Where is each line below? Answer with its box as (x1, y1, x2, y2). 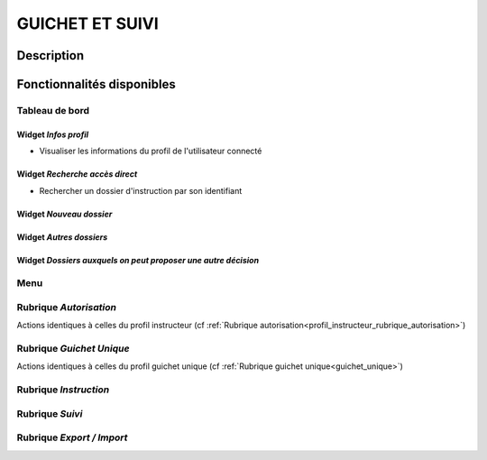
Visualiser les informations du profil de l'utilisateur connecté (39, 145, 262, 157)
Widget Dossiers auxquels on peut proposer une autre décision (16, 254, 260, 265)
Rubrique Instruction (16, 383, 110, 396)
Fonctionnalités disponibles (16, 77, 176, 92)
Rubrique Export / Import (16, 431, 128, 444)
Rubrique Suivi (16, 407, 83, 419)
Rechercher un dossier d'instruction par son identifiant (39, 185, 243, 196)
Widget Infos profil (16, 129, 89, 140)
